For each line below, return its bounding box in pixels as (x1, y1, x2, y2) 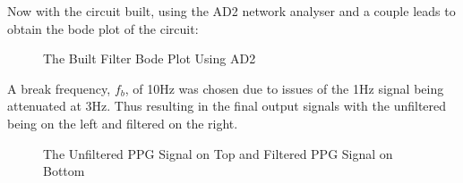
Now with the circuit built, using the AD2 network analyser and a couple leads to (7, 2, 456, 20)
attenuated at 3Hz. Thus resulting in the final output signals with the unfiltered (7, 96, 447, 115)
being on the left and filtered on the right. (7, 113, 238, 132)
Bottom (43, 162, 85, 180)
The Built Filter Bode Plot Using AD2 (43, 49, 256, 68)
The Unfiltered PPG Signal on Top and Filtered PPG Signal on (43, 144, 393, 162)
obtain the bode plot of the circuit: (7, 19, 199, 37)
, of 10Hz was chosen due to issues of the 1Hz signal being (124, 79, 444, 97)
